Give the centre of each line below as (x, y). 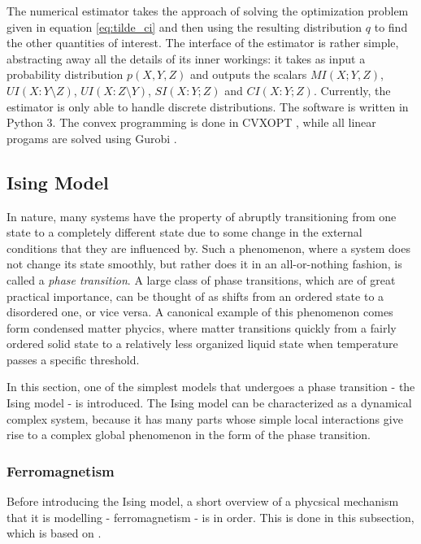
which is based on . (54, 533)
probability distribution (65, 74)
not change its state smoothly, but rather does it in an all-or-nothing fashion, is (204, 264)
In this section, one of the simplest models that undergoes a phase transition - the (211, 387)
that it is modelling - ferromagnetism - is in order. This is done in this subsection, (210, 517)
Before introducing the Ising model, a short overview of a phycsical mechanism (203, 501)
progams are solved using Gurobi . (92, 138)
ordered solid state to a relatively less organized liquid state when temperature (202, 344)
